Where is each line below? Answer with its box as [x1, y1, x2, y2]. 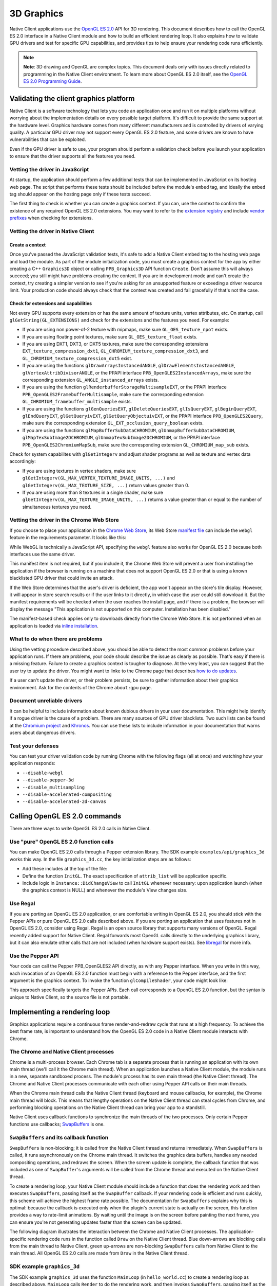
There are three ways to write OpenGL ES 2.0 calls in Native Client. [9, 826, 151, 832]
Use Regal [9, 900, 35, 907]
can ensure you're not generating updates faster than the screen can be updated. [9, 1219, 182, 1225]
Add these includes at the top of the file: [22, 866, 107, 872]
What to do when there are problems [9, 635, 103, 642]
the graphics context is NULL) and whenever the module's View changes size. [22, 887, 188, 894]
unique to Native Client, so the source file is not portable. [9, 994, 130, 1000]
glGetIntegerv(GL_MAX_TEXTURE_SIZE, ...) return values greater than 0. [22, 482, 190, 488]
